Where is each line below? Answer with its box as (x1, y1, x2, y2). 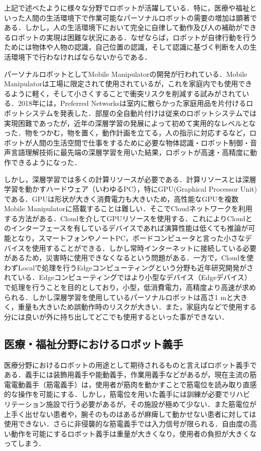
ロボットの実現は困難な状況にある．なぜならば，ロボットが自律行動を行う (11, 32, 257, 42)
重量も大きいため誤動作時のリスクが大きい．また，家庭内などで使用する (18, 302, 257, 312)
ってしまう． (4, 438, 46, 448)
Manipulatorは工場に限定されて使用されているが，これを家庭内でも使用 (4, 78, 238, 89)
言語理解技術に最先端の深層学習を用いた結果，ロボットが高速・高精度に (11, 147, 250, 158)
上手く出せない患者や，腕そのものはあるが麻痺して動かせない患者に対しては (4, 408, 256, 419)
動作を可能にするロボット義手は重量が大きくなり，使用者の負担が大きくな (11, 428, 257, 438)
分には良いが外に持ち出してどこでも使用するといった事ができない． (4, 311, 229, 322)
